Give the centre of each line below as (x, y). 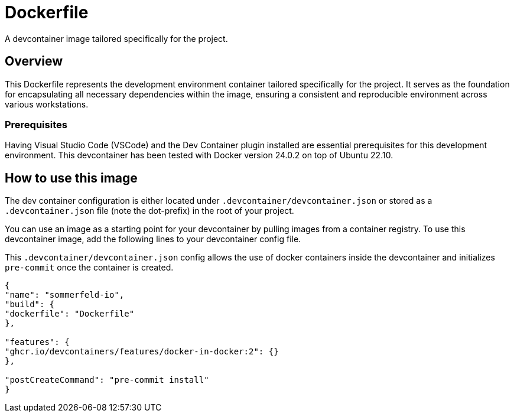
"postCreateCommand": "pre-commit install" (107, 380)
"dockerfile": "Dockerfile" (70, 314)
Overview (34, 61)
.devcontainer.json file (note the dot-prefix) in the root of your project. (149, 211)
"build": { (30, 304)
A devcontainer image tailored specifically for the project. (116, 38)
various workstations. (47, 104)
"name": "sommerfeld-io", (65, 295)
